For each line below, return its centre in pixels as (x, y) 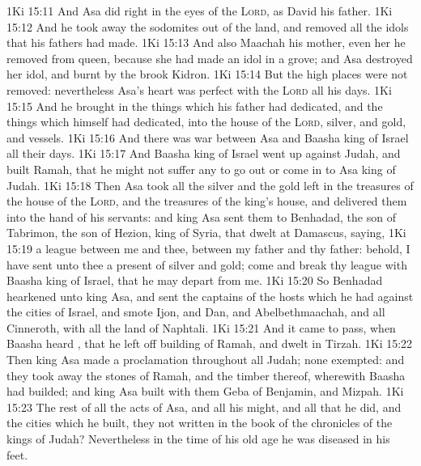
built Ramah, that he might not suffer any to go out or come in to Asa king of (201, 169)
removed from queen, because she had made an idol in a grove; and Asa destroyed (210, 58)
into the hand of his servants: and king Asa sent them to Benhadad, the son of (201, 216)
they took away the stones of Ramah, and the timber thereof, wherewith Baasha (206, 375)
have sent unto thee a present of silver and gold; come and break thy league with (207, 264)
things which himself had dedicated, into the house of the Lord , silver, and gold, (206, 122)
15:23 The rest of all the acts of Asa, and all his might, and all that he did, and (204, 407)
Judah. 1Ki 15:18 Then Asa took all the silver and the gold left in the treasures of (210, 185)
